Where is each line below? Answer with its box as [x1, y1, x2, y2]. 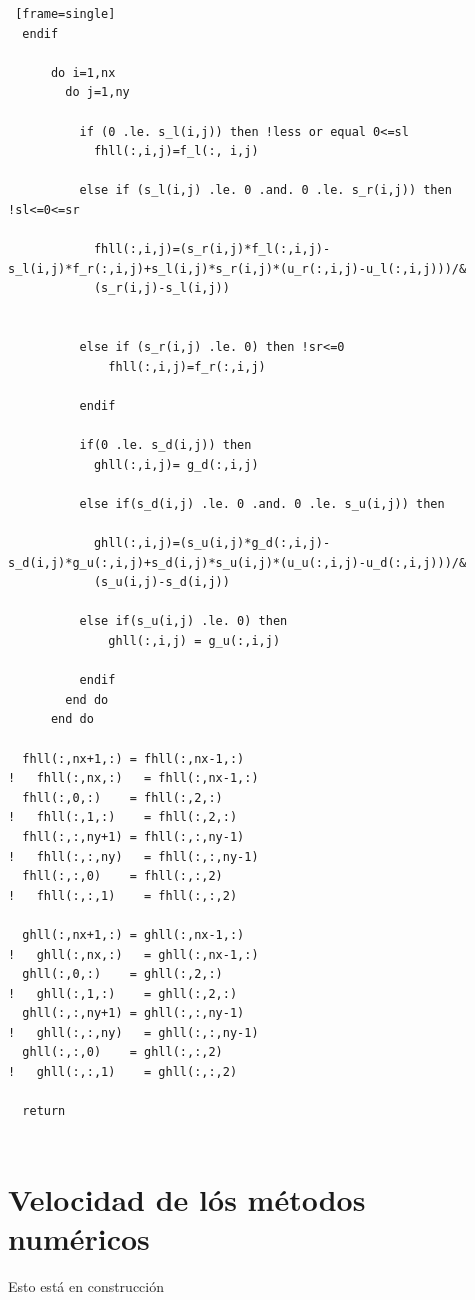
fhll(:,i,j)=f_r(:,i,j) [108, 359, 266, 374]
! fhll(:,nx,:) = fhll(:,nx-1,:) [8, 771, 259, 786]
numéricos [8, 1217, 150, 1258]
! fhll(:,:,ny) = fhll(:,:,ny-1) [8, 849, 259, 864]
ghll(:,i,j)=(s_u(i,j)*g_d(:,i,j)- [93, 536, 331, 551]
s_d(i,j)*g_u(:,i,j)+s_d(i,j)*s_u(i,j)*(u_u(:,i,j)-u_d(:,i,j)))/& [8, 555, 467, 570]
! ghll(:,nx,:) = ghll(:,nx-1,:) [8, 947, 259, 962]
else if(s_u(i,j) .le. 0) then [79, 614, 288, 629]
